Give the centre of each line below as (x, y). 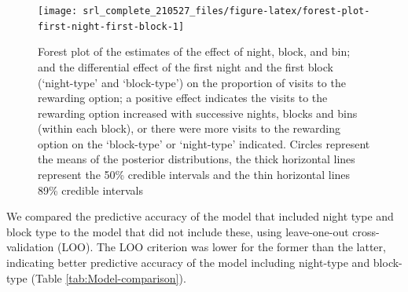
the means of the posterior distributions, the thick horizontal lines (197, 159)
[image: (58, 11)
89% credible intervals (90, 190)
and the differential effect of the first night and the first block (186, 66)
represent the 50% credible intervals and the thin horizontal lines (194, 175)
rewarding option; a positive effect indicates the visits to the (183, 98)
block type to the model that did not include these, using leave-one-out (178, 231)
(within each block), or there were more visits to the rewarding (189, 128)
